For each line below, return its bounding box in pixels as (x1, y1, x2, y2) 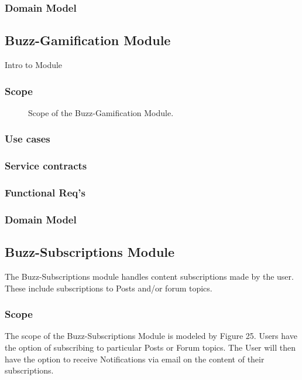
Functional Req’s (5, 185, 85, 200)
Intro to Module (5, 59, 63, 71)
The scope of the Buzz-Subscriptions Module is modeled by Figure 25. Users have (5, 330, 297, 342)
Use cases (5, 131, 50, 146)
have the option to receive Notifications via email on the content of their (5, 352, 265, 365)
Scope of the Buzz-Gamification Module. (28, 106, 174, 118)
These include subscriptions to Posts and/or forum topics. (5, 281, 212, 294)
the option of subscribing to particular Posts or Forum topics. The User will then (5, 341, 296, 354)
